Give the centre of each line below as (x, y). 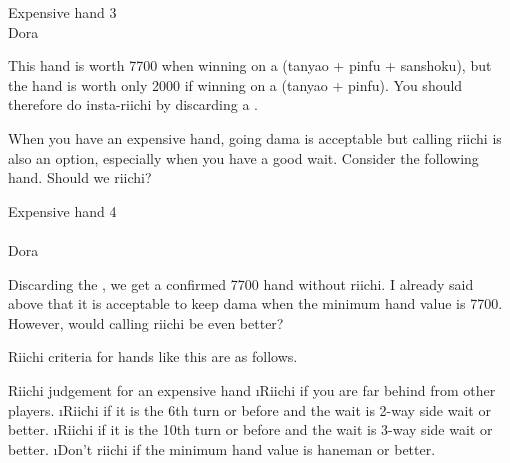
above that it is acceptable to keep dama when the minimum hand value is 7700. (255, 303)
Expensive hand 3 (62, 12)
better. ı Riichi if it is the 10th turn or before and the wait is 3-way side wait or (250, 429)
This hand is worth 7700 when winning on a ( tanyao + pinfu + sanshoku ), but (250, 65)
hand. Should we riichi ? (80, 177)
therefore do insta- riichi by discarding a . (133, 104)
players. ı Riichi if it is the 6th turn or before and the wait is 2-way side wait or (249, 409)
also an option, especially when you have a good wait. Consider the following (243, 157)
